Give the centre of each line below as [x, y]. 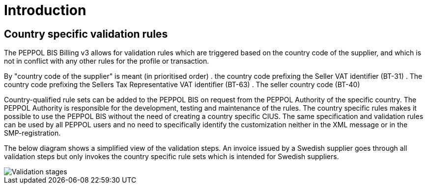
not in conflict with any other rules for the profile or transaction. [107, 61]
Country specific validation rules [86, 34]
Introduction [45, 10]
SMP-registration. [32, 133]
